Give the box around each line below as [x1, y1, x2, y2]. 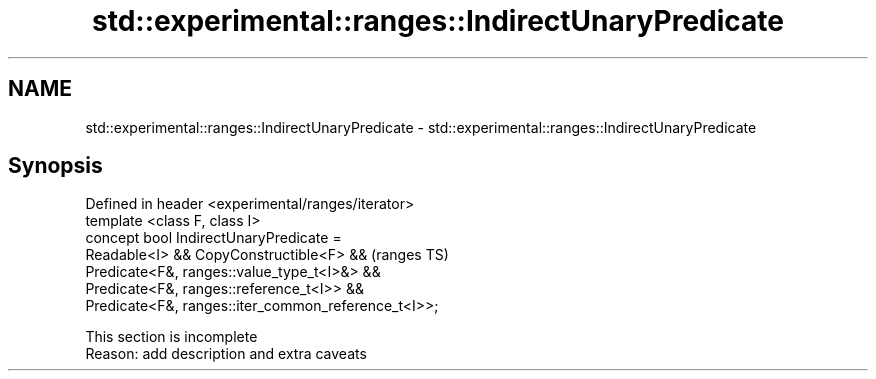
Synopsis [8, 153, 103, 179]
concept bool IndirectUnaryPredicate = [85, 229, 342, 247]
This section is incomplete [85, 328, 258, 346]
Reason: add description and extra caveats [85, 345, 367, 363]
